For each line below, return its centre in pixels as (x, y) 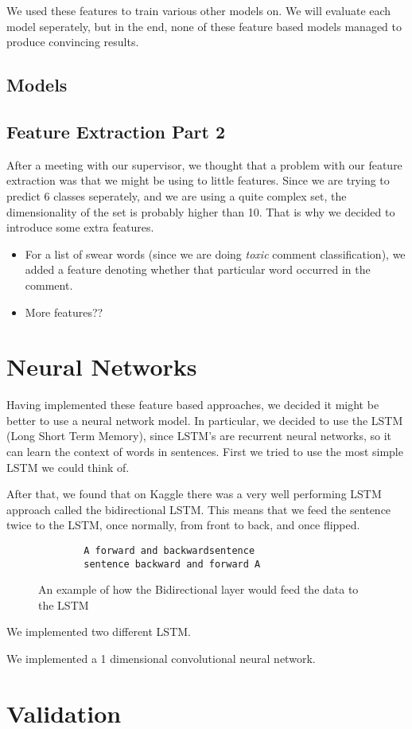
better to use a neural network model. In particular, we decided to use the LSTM (205, 420)
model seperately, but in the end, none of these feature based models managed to (204, 26)
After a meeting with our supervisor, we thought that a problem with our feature (204, 164)
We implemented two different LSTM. (99, 632)
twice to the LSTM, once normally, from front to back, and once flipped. (183, 525)
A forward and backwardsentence (169, 550)
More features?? (64, 312)
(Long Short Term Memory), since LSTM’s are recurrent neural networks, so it (199, 436)
